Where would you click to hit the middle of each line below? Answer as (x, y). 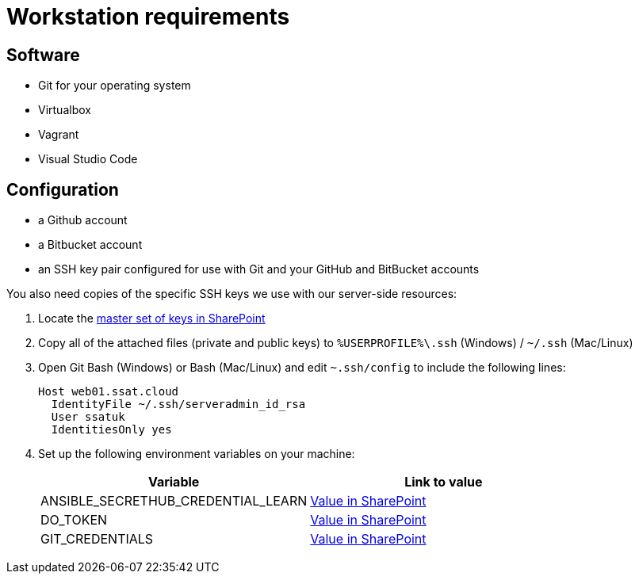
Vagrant (59, 135)
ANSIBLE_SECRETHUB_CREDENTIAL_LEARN (174, 501)
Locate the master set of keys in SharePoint (152, 319)
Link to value (444, 482)
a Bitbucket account (90, 245)
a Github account (83, 220)
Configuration (63, 189)
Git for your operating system (115, 86)
